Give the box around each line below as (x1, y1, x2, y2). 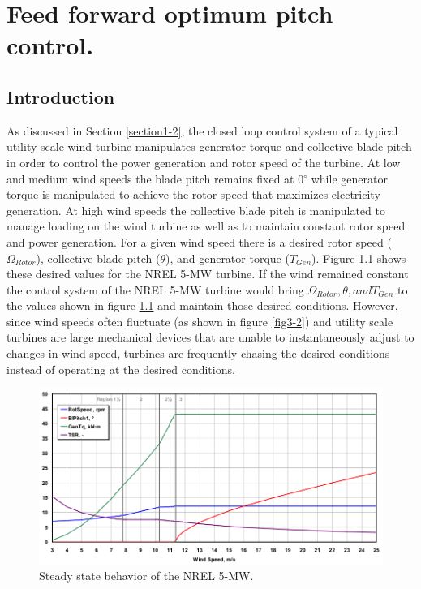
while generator (311, 170, 388, 187)
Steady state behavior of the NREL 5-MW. (39, 567, 254, 584)
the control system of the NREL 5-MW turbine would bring (6, 281, 304, 298)
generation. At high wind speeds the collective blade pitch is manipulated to (6, 201, 385, 218)
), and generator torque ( (165, 249, 290, 266)
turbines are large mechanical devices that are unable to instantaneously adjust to (6, 329, 415, 346)
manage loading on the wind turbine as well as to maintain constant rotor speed (6, 217, 406, 234)
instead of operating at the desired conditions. (6, 360, 235, 377)
